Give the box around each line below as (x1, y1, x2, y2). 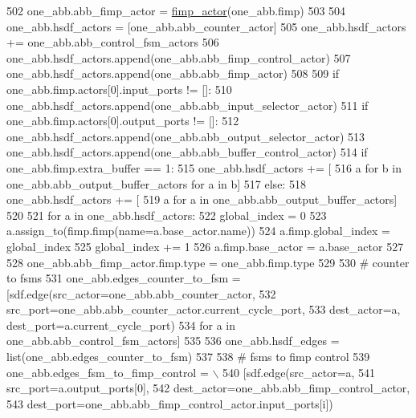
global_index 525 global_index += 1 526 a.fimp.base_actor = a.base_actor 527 (6, 237, 404, 254)
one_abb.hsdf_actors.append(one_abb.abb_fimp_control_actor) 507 (6, 49, 351, 66)
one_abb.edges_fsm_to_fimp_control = (6, 363, 209, 380)
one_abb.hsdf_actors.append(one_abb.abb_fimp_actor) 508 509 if (6, 65, 340, 82)
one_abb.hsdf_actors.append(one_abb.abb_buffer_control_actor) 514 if (6, 144, 368, 160)
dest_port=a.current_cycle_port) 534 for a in (6, 316, 235, 333)
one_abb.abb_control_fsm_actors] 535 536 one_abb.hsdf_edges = (6, 332, 340, 349)
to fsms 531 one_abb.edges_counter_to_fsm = (6, 270, 241, 286)
